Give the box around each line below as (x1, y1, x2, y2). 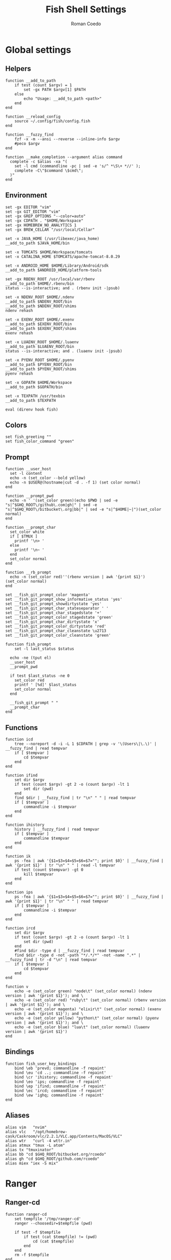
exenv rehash (5, 330, 33, 336)
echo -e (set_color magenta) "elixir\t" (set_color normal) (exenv (14, 1007, 161, 1012)
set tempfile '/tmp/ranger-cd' (14, 1216, 81, 1221)
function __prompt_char (5, 525, 56, 530)
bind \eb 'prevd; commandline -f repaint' (14, 1065, 106, 1071)
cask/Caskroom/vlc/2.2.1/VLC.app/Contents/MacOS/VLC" (5, 1134, 123, 1139)
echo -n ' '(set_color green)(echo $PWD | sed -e (10, 498, 118, 503)
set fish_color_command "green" (5, 439, 74, 444)
